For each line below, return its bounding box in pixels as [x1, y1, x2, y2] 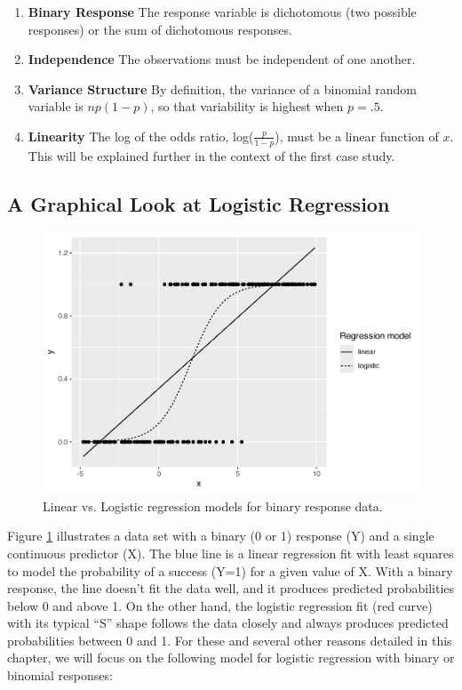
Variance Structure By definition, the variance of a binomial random [28, 79, 418, 98]
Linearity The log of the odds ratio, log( [28, 126, 254, 145]
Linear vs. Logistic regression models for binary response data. [43, 496, 383, 515]
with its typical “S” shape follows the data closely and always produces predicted [7, 614, 449, 632]
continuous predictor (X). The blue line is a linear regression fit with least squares [7, 543, 454, 562]
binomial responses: [7, 666, 113, 685]
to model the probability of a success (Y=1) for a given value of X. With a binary [7, 561, 453, 580]
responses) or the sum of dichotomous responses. [28, 20, 292, 38]
